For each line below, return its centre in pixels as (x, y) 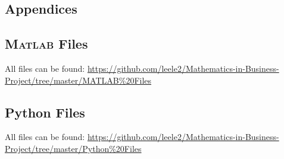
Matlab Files (46, 44)
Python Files (45, 112)
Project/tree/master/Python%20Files (73, 148)
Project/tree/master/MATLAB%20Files (78, 80)
